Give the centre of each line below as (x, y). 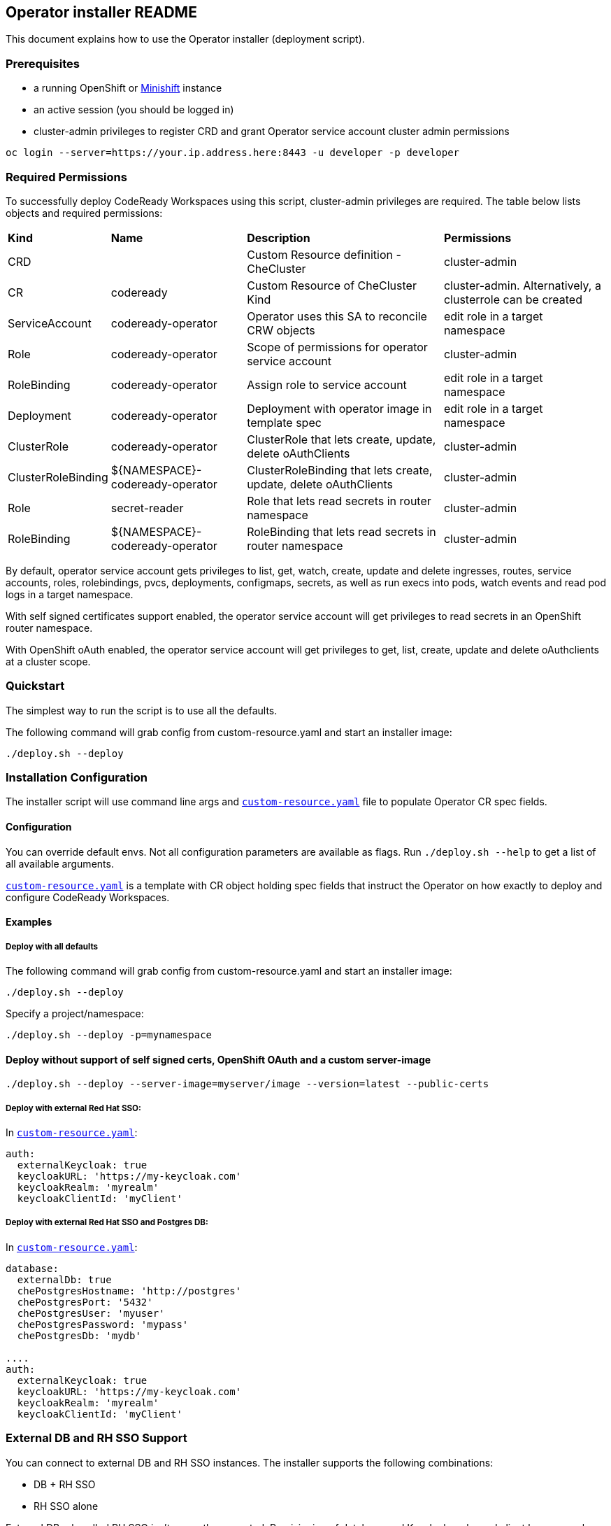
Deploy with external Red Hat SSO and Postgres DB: (107, 1223)
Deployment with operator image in (339, 408)
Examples (29, 922)
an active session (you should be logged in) (134, 110)
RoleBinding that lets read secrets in (342, 531)
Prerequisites (43, 63)
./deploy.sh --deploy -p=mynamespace (109, 1035)
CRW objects (281, 330)
